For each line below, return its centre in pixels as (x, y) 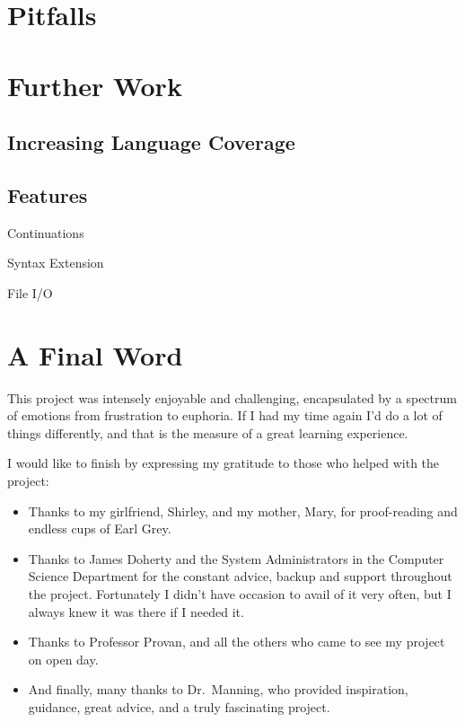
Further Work (95, 85)
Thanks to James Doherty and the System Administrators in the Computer (236, 558)
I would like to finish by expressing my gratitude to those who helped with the (224, 463)
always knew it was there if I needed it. (136, 611)
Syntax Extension (56, 263)
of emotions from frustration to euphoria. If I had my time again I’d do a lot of (225, 415)
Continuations (46, 232)
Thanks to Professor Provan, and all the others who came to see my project (237, 642)
